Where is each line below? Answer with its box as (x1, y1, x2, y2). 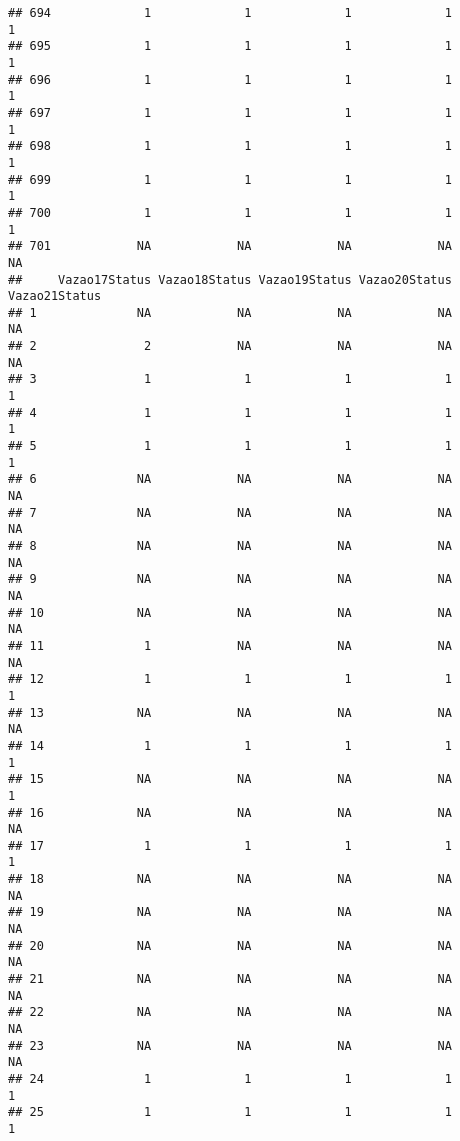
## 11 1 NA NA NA (8, 638, 452, 653)
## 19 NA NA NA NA (8, 905, 452, 920)
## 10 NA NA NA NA (8, 605, 452, 620)
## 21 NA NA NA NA (8, 972, 452, 987)
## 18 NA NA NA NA (8, 872, 452, 887)
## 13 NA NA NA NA (8, 705, 452, 720)
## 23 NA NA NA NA (8, 1038, 452, 1053)
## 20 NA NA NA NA (8, 938, 452, 953)
